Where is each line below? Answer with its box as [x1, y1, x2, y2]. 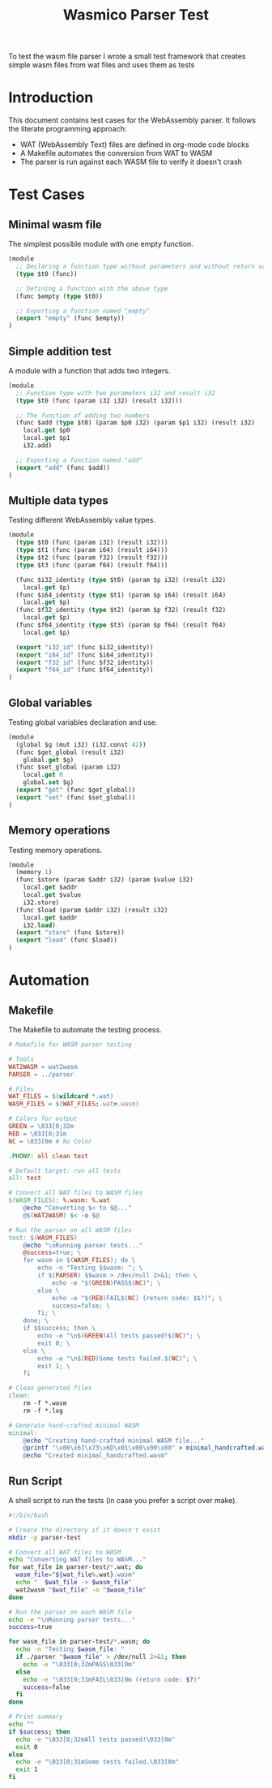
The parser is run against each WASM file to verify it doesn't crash [19, 157, 243, 167]
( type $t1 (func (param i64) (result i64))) [15, 546, 168, 554]
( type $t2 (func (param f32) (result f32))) [15, 554, 168, 562]
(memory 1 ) [15, 868, 53, 877]
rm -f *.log [23, 1407, 63, 1415]
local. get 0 [23, 771, 63, 779]
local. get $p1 [23, 434, 70, 442]
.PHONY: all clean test [8, 1152, 89, 1160]
